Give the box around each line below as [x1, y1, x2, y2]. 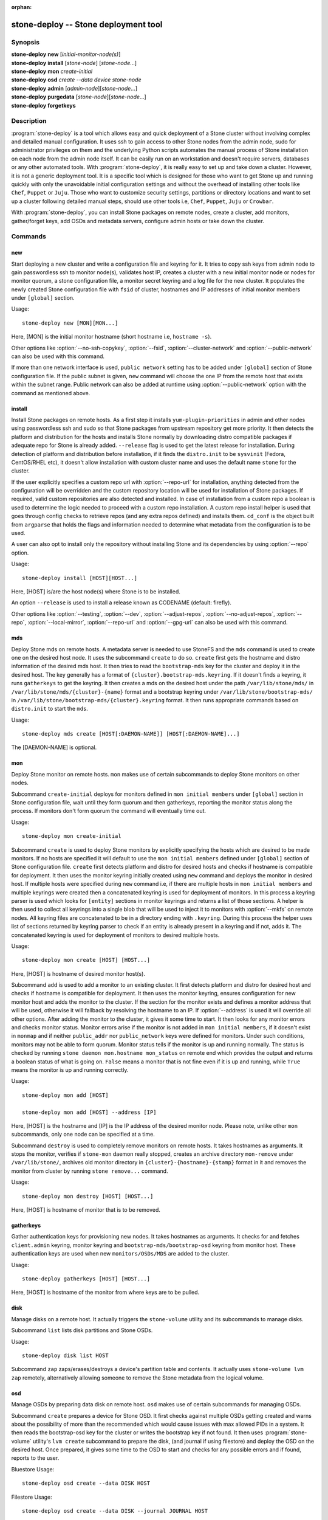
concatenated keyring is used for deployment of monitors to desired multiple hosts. [11, 931, 220, 939]
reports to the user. [11, 1454, 60, 1462]
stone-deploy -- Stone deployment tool [11, 19, 163, 30]
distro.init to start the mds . [11, 705, 88, 713]
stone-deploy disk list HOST [22, 1352, 109, 1359]
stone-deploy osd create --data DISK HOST [22, 1480, 151, 1487]
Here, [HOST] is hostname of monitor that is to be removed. [11, 1206, 161, 1214]
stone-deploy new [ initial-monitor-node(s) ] [11, 50, 121, 58]
